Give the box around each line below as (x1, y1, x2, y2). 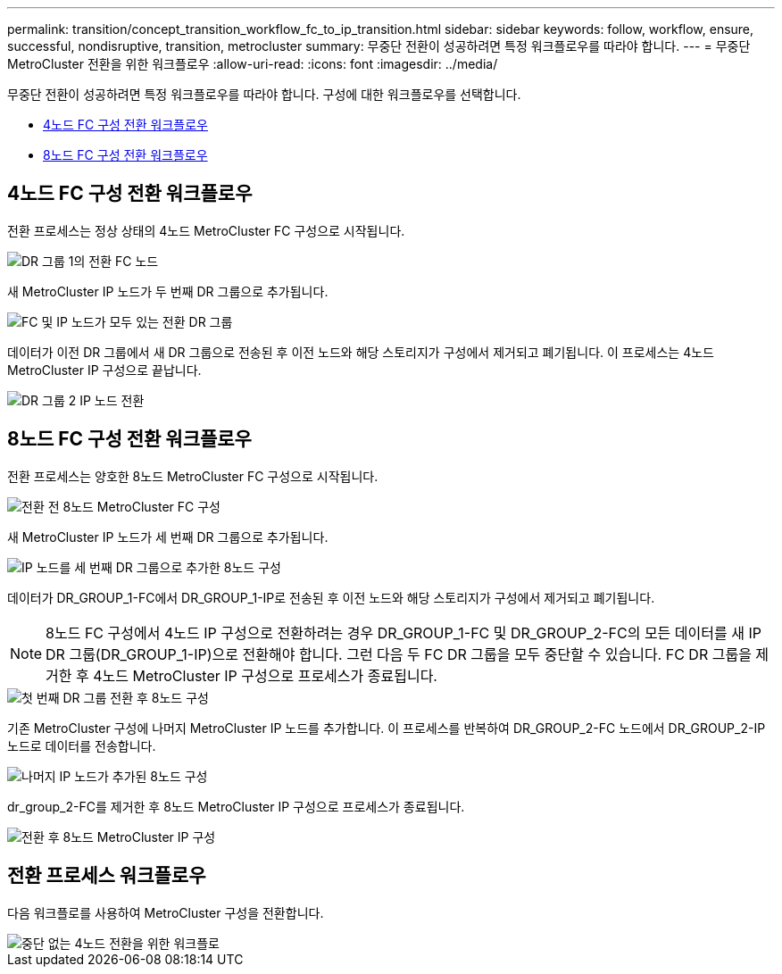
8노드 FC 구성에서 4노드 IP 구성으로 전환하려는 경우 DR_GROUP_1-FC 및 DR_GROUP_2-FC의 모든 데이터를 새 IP (46, 623, 761, 642)
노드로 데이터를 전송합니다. (7, 737, 156, 753)
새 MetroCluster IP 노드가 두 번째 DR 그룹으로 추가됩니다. (7, 283, 329, 299)
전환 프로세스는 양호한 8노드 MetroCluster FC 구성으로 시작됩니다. (7, 468, 379, 484)
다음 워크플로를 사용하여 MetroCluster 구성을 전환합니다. (7, 904, 324, 920)
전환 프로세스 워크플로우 (7, 864, 206, 887)
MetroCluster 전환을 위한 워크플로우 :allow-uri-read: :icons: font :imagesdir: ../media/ (7, 56, 498, 71)
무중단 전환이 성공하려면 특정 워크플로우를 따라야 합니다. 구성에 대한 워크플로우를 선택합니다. (7, 87, 521, 102)
